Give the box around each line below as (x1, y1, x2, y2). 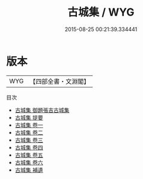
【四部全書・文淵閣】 (29, 77, 90, 86)
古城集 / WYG (67, 5, 135, 19)
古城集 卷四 (14, 144, 43, 151)
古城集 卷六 (14, 159, 43, 166)
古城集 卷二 (14, 129, 43, 136)
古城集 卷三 (14, 136, 43, 144)
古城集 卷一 (14, 121, 43, 129)
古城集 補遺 (14, 166, 43, 174)
